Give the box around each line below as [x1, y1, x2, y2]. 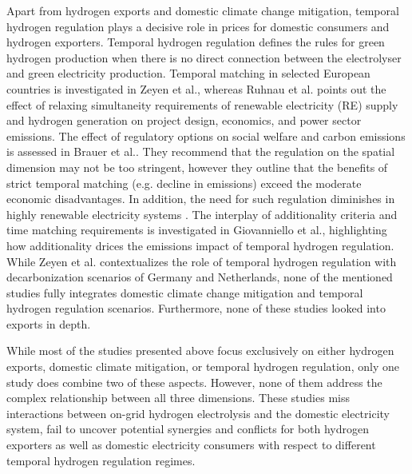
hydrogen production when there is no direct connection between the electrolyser [6, 49, 402, 66]
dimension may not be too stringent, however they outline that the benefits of [6, 158, 388, 175]
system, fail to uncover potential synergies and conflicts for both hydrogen [6, 420, 370, 437]
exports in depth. [6, 315, 91, 332]
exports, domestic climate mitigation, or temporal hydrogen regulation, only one [6, 358, 399, 375]
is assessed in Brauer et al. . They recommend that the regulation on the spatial [6, 143, 395, 160]
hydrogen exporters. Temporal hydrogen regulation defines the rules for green [6, 34, 385, 50]
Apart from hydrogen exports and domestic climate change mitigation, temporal [6, 2, 399, 18]
